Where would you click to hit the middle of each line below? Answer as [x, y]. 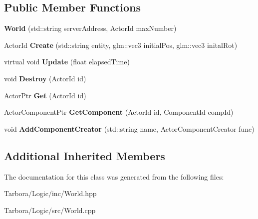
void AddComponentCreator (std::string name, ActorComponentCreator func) [129, 128]
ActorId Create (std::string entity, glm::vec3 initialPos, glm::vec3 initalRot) [121, 45]
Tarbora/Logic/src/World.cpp [50, 210]
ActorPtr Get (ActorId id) [45, 95]
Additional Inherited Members [85, 155]
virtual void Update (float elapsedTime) [67, 62]
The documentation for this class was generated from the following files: [114, 176]
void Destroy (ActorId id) [45, 78]
